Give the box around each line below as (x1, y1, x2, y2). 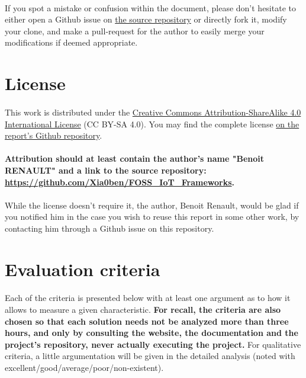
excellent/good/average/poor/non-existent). (5, 361, 164, 373)
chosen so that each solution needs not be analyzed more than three (5, 315, 289, 327)
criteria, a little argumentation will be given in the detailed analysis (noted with (5, 350, 295, 362)
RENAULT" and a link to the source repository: (5, 164, 207, 176)
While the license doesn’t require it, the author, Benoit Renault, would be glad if (5, 198, 299, 211)
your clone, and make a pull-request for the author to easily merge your (5, 24, 265, 37)
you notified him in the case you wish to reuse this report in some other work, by (5, 210, 299, 223)
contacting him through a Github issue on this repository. (5, 222, 214, 234)
